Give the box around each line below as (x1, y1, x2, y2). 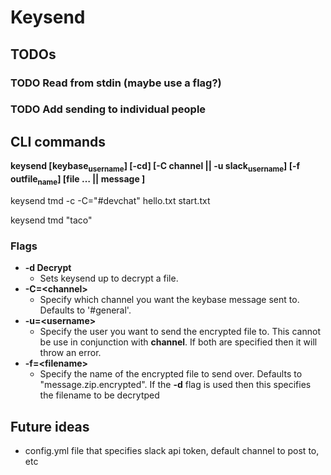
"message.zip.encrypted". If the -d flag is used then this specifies (39, 379, 312, 391)
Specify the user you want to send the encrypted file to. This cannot (39, 326, 321, 338)
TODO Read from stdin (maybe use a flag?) (10, 76, 222, 90)
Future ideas (10, 418, 90, 435)
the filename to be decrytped (39, 389, 160, 401)
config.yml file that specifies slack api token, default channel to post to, (24, 444, 320, 456)
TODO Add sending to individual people (10, 102, 207, 116)
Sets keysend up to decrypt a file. (39, 272, 179, 285)
